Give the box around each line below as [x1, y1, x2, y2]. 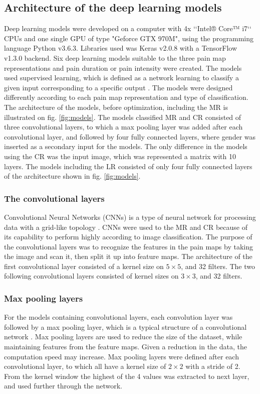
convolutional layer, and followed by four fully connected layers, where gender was [4, 131, 256, 142]
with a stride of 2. [185, 361, 240, 371]
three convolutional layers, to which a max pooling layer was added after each [4, 121, 243, 132]
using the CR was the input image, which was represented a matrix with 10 [4, 151, 236, 161]
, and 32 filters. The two [181, 260, 255, 271]
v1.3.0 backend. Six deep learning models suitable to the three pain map [4, 52, 226, 63]
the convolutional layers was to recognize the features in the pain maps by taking [4, 241, 253, 251]
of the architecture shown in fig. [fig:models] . [4, 171, 141, 181]
